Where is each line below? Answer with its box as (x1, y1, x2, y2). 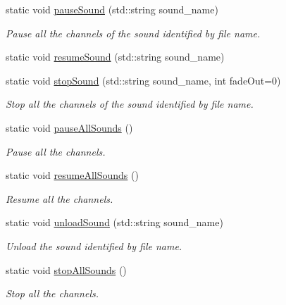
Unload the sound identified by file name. (6, 238, 182, 253)
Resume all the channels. (6, 191, 113, 206)
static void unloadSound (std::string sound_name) (6, 215, 223, 230)
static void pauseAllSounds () (6, 120, 133, 135)
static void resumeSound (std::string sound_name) (6, 49, 225, 64)
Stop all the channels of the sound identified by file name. (6, 97, 254, 111)
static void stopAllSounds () (6, 262, 127, 277)
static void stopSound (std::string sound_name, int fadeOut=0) (6, 73, 281, 87)
